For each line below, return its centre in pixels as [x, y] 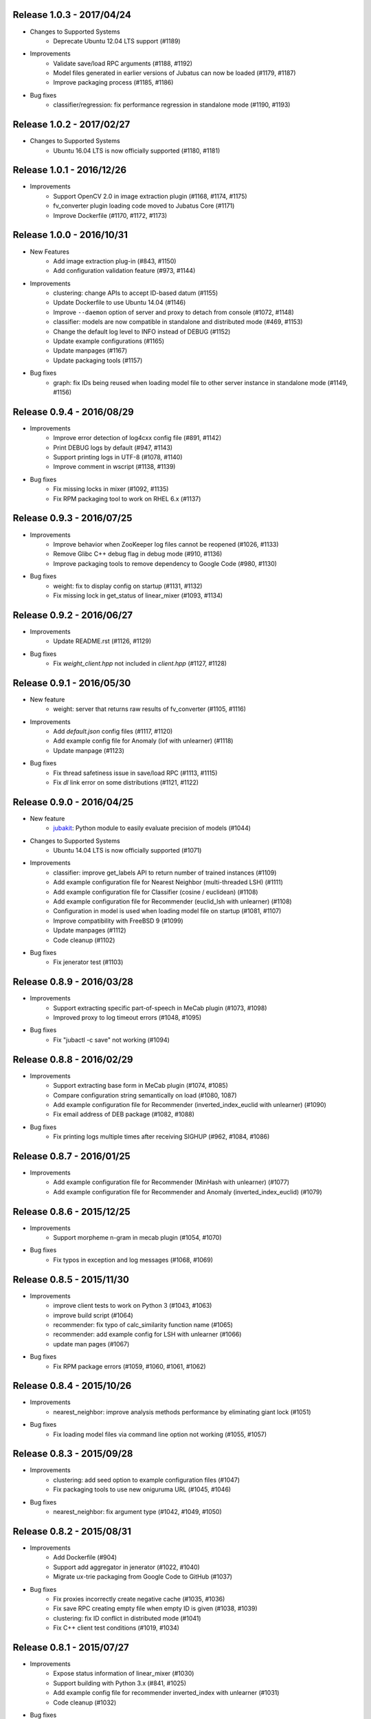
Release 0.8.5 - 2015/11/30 [71, 1279]
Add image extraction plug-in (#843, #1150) [115, 261]
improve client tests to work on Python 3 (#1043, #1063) [133, 1306]
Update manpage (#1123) [89, 750]
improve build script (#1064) [93, 1315]
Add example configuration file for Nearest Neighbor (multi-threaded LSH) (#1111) [168, 882]
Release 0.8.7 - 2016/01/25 [71, 1156]
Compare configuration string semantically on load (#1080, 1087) [145, 1095]
